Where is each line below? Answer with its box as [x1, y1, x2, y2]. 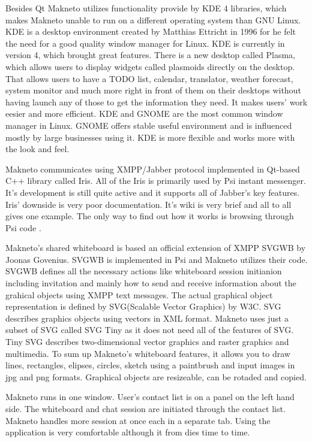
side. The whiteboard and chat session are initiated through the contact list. [5, 402, 286, 414]
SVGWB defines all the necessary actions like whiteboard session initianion [5, 265, 282, 277]
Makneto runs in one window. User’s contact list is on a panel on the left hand [5, 390, 295, 403]
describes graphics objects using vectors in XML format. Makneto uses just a [5, 311, 289, 324]
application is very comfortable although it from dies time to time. [5, 426, 250, 438]
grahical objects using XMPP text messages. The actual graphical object [5, 288, 273, 301]
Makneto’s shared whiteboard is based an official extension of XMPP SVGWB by [5, 241, 306, 254]
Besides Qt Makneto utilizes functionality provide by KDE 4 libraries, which [5, 2, 287, 14]
